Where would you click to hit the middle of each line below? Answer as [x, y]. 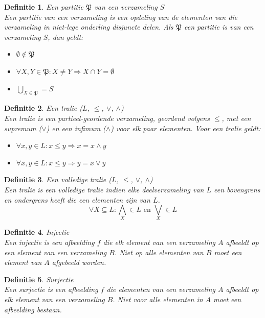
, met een [236, 118]
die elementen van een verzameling [161, 289]
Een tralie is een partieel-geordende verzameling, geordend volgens [107, 118]
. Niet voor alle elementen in [158, 299]
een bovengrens [237, 189]
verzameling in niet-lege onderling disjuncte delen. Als [89, 27]
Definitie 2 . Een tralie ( [43, 108]
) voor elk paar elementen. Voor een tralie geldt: [186, 128]
